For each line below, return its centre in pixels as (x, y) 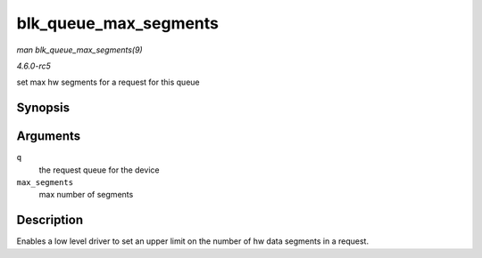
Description (50, 220)
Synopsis (43, 108)
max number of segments (86, 195)
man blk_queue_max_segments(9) (79, 50)
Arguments (49, 137)
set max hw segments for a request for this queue (108, 82)
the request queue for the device (99, 170)
